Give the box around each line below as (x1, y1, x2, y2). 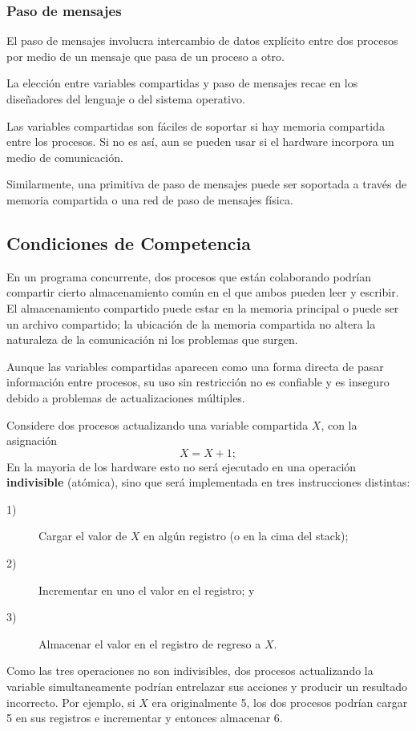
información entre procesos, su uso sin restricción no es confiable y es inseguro (6, 374, 390, 390)
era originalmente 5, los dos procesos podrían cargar (151, 693, 408, 710)
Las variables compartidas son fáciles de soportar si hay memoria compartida (6, 117, 385, 134)
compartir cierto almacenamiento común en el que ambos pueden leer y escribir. (6, 284, 399, 301)
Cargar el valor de (38, 527, 127, 544)
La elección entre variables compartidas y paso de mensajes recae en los (6, 75, 358, 91)
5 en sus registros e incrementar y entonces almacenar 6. (6, 709, 283, 726)
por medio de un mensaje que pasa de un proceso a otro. (6, 47, 285, 64)
